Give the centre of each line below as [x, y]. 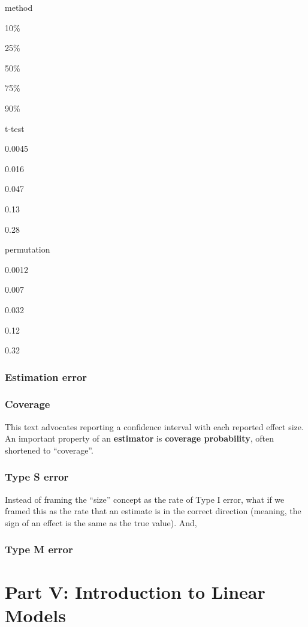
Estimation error [46, 376]
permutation [28, 249]
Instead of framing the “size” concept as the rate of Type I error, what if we [145, 499]
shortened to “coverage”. [49, 450]
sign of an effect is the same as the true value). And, [101, 522]
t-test [15, 128]
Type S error [37, 477]
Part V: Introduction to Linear [135, 591]
